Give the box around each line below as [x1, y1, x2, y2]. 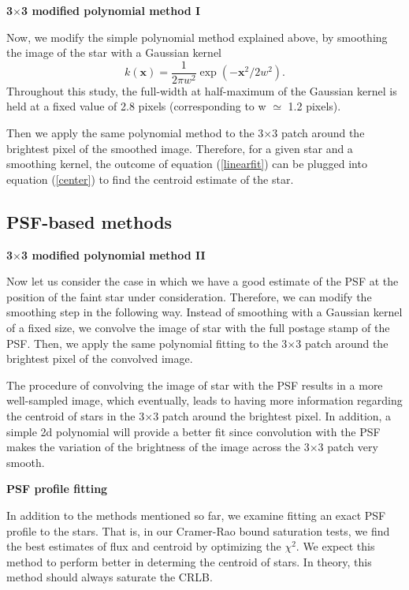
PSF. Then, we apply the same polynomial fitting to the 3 [6, 334, 288, 351]
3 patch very [318, 439, 378, 455]
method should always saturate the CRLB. [6, 569, 213, 585]
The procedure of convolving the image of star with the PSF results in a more [6, 376, 383, 393]
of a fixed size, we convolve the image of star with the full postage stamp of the [6, 319, 390, 335]
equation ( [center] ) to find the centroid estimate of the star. [6, 170, 294, 187]
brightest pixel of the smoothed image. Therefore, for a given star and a [6, 140, 353, 156]
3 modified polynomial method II [20, 246, 206, 263]
